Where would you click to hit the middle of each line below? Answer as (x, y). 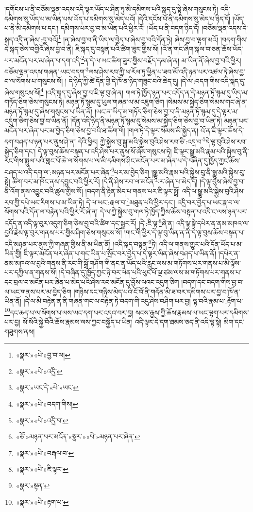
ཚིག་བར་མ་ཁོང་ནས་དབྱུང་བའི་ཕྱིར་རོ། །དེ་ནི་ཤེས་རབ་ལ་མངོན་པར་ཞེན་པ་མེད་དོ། (105, 181)
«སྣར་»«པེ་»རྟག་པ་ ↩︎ (42, 502)
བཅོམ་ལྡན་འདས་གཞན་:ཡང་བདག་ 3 (47, 70)
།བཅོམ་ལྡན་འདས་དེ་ (225, 28)
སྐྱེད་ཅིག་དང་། (20, 151)
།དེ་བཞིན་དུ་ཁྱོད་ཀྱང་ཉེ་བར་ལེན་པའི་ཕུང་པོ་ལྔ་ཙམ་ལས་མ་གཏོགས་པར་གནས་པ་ (150, 272)
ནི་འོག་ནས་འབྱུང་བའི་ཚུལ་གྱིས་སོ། (44, 191)
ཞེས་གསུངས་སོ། (23, 92)
